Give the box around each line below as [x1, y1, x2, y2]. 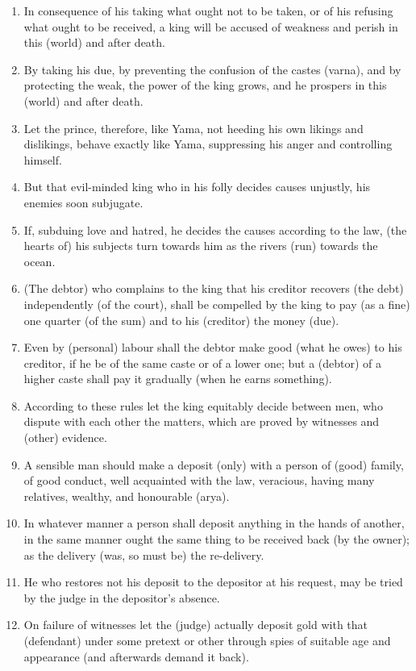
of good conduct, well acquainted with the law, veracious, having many [23, 472, 375, 489]
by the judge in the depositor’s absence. [23, 589, 220, 606]
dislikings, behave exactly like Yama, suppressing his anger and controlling [23, 135, 393, 152]
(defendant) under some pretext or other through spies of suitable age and [23, 632, 391, 648]
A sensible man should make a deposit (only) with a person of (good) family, [23, 456, 404, 473]
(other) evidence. [23, 429, 107, 446]
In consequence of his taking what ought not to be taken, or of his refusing [23, 2, 393, 19]
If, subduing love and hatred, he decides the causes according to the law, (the [23, 221, 407, 238]
